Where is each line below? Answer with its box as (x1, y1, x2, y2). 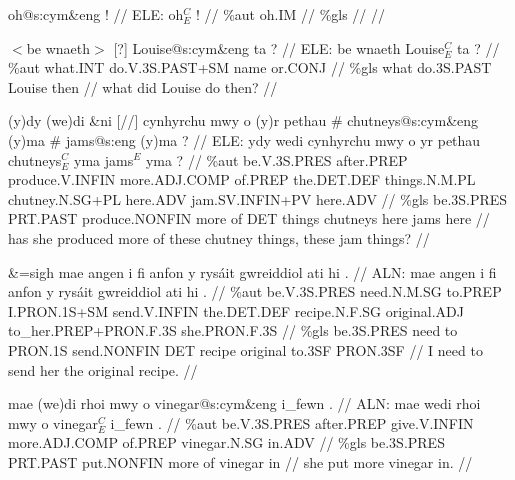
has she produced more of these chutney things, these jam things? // (8, 227, 430, 248)
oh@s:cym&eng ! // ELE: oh (8, 4, 184, 24)
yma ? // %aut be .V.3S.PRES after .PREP (145, 149, 408, 170)
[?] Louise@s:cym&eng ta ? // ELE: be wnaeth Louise (113, 37, 445, 58)
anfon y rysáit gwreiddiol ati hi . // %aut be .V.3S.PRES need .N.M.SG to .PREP (8, 281, 502, 302)
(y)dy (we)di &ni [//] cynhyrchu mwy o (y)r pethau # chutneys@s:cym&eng (8, 110, 479, 131)
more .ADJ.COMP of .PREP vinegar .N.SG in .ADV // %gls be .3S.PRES (8, 432, 445, 453)
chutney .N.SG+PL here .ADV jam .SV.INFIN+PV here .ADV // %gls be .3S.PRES (8, 188, 508, 209)
